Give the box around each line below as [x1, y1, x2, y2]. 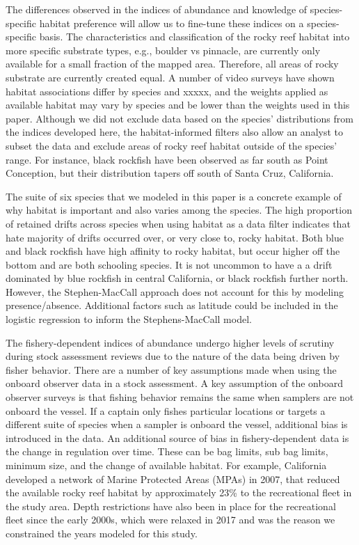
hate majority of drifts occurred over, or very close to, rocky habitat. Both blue [6, 230, 344, 244]
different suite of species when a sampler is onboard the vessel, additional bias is [6, 417, 348, 432]
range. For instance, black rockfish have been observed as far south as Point [6, 152, 328, 166]
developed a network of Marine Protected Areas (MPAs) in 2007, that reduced [6, 471, 340, 486]
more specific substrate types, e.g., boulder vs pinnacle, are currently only [6, 42, 321, 57]
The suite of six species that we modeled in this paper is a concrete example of [6, 189, 342, 203]
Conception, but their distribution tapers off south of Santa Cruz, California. [6, 166, 334, 180]
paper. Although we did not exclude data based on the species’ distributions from [6, 111, 353, 125]
